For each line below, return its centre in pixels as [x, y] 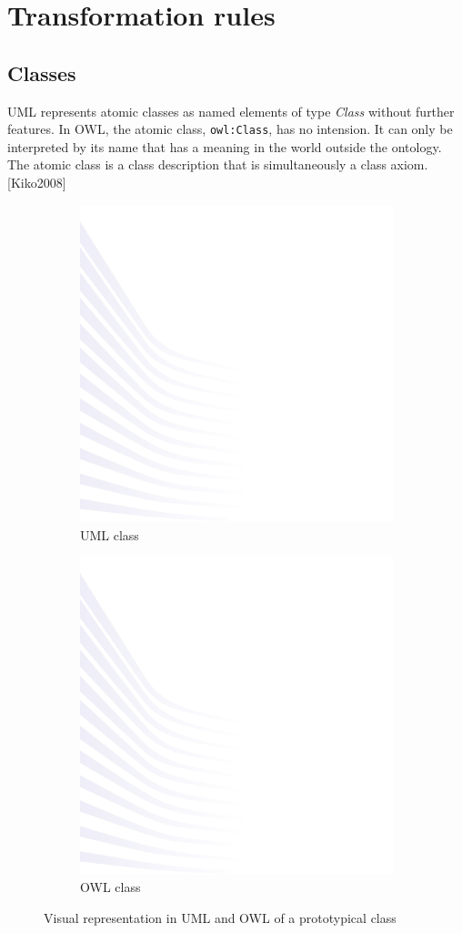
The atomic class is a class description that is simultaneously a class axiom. [218, 164]
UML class [110, 534]
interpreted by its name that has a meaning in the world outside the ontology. [225, 146]
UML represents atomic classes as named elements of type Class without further [231, 111]
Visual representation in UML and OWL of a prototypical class [220, 917]
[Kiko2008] [37, 183]
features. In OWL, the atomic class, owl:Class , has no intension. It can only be [230, 129]
